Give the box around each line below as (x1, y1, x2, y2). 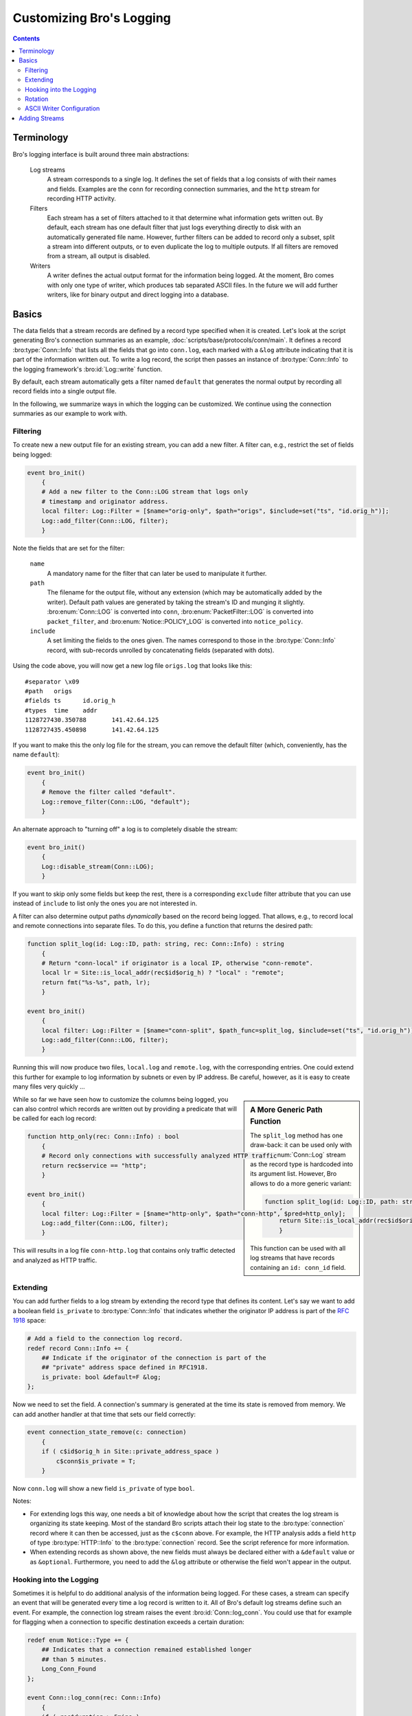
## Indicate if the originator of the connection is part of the (41, 1354, 266, 1362)
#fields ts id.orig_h (25, 697, 116, 705)
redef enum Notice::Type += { (27, 1636, 129, 1644)
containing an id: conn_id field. (250, 1263, 346, 1271)
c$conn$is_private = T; (56, 1457, 137, 1465)
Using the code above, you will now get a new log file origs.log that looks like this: (12, 662, 253, 670)
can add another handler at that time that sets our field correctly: (12, 1410, 196, 1418)
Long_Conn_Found (41, 1665, 96, 1673)
